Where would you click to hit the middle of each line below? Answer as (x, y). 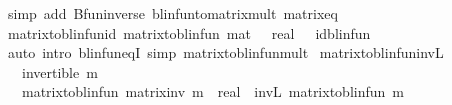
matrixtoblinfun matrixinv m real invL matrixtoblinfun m (212, 91)
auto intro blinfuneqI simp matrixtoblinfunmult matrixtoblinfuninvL (225, 52)
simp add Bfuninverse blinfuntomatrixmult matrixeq (172, 13)
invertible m (59, 71)
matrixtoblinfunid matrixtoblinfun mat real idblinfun (189, 32)
